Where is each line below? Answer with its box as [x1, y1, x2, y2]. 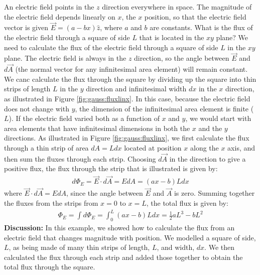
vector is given [4, 22, 48, 33]
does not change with [4, 103, 69, 113]
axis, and [227, 142, 255, 153]
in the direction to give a [169, 153, 246, 164]
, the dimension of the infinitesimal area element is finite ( [75, 103, 254, 113]
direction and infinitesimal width [86, 83, 187, 94]
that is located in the [139, 32, 204, 42]
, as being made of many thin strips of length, [9, 242, 150, 252]
